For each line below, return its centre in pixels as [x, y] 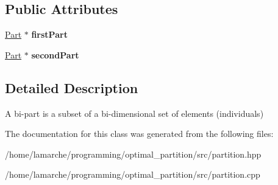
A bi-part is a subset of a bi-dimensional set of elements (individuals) [134, 113]
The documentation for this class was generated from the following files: [139, 134]
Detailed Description [72, 87]
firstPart [49, 34]
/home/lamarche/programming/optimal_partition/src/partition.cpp [133, 174]
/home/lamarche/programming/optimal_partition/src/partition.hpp [133, 154]
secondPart [55, 54]
